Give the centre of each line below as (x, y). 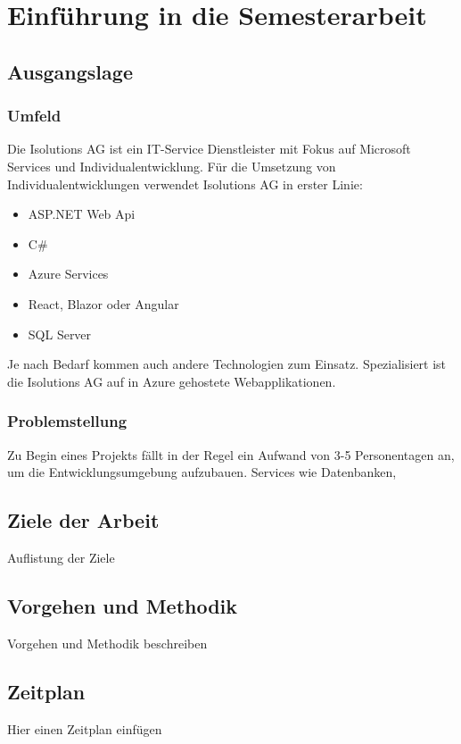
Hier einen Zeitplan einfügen (85, 728)
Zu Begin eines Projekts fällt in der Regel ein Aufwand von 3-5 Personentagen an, (231, 454)
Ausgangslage (70, 71)
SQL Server (60, 334)
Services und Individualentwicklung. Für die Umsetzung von (172, 166)
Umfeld (34, 116)
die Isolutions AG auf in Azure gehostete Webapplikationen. (172, 381)
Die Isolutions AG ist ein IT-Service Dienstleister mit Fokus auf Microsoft (209, 149)
